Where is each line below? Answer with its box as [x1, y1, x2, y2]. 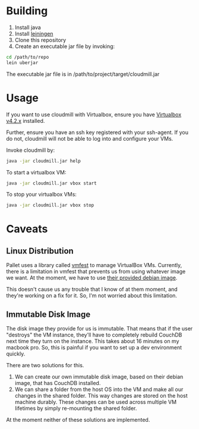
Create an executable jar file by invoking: [14, 43, 115, 50]
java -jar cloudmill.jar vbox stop [6, 202, 94, 208]
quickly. [6, 350, 26, 357]
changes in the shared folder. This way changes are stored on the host [14, 392, 188, 399]
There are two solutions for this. [6, 362, 84, 369]
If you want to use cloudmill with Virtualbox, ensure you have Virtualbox [6, 111, 182, 118]
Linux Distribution [6, 246, 74, 256]
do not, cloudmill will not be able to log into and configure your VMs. [6, 135, 173, 142]
